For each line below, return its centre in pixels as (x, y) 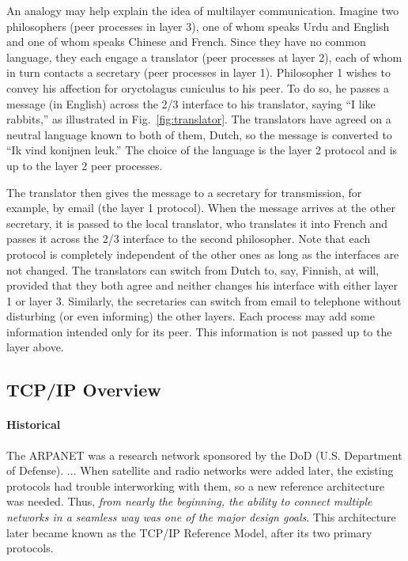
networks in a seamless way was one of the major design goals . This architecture (201, 517)
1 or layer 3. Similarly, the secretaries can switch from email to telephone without (204, 300)
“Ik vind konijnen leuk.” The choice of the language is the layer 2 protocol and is (202, 150)
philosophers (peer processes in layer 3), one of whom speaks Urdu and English (198, 26)
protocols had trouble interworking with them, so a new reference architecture (196, 485)
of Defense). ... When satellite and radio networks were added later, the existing (200, 470)
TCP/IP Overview (84, 390)
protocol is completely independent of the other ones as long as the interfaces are (203, 254)
